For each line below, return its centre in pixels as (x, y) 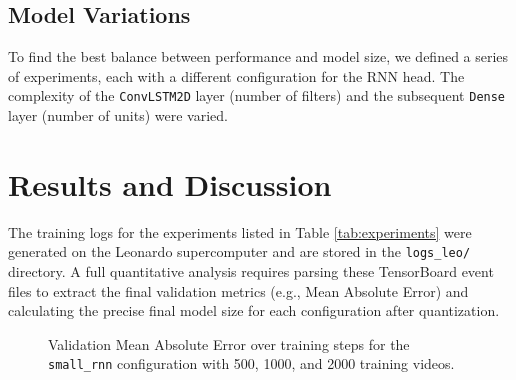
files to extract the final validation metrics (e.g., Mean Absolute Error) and (238, 290)
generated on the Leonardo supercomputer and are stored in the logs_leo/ (239, 251)
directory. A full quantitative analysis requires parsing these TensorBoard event (251, 271)
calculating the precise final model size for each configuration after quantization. (254, 310)
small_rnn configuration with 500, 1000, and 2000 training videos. (251, 363)
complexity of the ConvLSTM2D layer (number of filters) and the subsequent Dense (257, 95)
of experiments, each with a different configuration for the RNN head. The (236, 75)
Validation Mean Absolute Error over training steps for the (229, 343)
